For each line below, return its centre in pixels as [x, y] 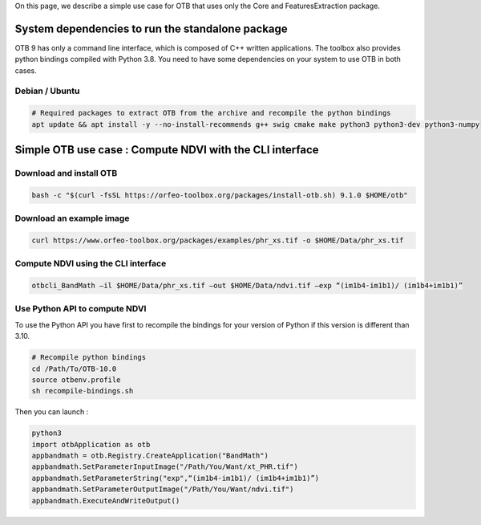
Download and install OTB [66, 173]
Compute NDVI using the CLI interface [91, 263]
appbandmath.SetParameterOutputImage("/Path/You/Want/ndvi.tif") [163, 489]
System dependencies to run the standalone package [151, 28]
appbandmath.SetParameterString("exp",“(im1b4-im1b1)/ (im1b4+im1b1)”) [176, 478]
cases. [26, 70]
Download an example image [72, 218]
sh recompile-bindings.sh [83, 391]
